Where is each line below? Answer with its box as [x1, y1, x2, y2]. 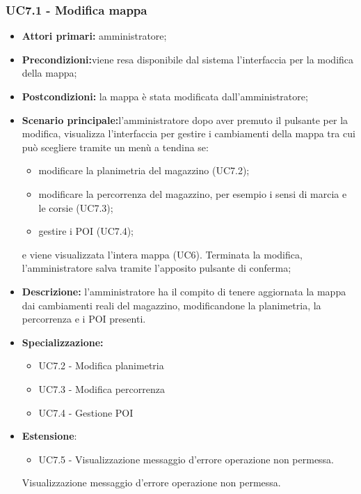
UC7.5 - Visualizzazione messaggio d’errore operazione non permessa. [38, 451, 335, 466]
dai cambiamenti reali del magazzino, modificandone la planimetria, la [22, 298, 321, 312]
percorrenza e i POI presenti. [22, 311, 146, 326]
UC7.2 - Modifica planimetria [38, 358, 164, 373]
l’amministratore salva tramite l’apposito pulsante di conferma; [22, 261, 291, 275]
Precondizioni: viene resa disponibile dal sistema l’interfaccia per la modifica [22, 52, 354, 66]
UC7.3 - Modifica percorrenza [38, 381, 165, 396]
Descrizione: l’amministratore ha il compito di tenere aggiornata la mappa [22, 284, 346, 298]
